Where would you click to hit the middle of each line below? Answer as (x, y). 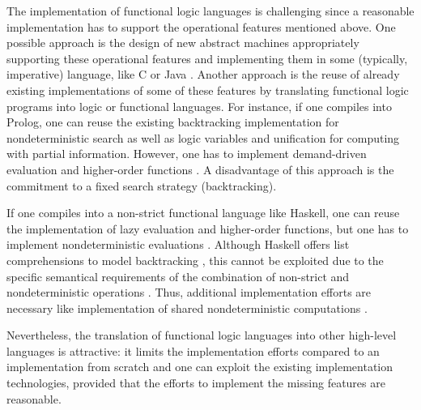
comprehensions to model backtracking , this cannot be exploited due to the (195, 260)
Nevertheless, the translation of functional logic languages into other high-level (202, 335)
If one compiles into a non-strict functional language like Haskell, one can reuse (203, 213)
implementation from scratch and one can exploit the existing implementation (200, 367)
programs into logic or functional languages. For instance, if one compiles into (199, 106)
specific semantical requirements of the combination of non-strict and (178, 276)
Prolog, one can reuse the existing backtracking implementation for (173, 122)
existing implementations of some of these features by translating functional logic (208, 90)
